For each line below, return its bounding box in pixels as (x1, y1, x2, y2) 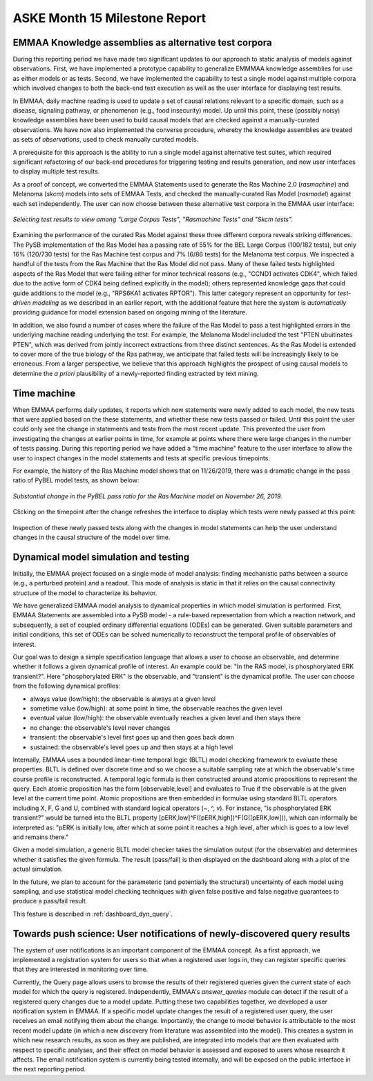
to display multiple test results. (12, 167, 100, 176)
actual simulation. (12, 865, 64, 874)
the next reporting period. (12, 1065, 86, 1073)
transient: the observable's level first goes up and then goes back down (30, 733, 235, 742)
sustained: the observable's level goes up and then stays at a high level (30, 743, 233, 751)
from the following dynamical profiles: (12, 681, 121, 690)
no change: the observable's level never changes (30, 723, 171, 732)
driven (12, 299, 31, 307)
